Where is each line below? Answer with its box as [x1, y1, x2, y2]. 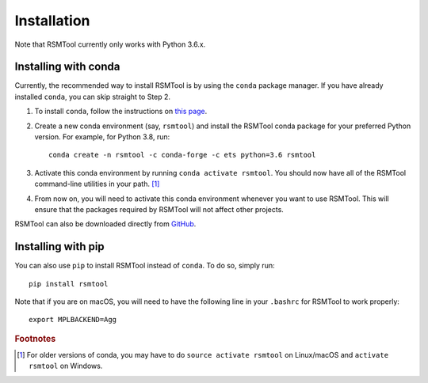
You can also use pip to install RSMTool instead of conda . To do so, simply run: [14, 261, 275, 271]
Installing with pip [14, 240, 105, 253]
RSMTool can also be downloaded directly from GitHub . [14, 219, 197, 229]
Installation [14, 12, 90, 29]
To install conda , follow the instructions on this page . [34, 107, 208, 116]
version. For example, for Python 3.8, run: [34, 132, 170, 142]
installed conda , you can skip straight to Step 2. [14, 92, 170, 101]
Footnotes [14, 333, 56, 344]
